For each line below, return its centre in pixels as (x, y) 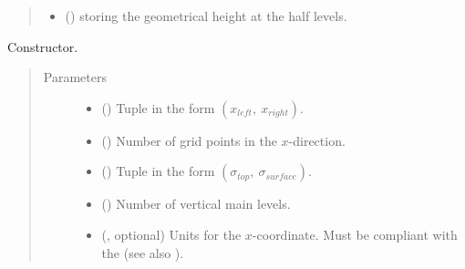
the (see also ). (143, 252)
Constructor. (43, 46)
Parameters (75, 77)
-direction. (317, 140)
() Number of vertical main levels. (196, 204)
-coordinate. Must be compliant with (355, 234)
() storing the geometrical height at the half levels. (206, 16)
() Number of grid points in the (189, 140)
